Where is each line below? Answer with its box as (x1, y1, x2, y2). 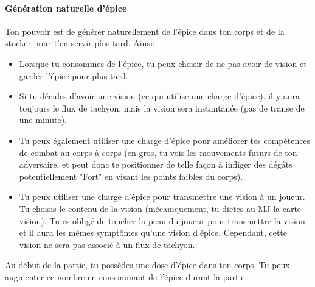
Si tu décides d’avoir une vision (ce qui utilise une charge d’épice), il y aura (19, 90, 300, 102)
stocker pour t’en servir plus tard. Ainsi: (5, 37, 155, 49)
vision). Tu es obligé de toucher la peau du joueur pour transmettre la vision (19, 214, 305, 227)
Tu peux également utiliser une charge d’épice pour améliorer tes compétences (19, 133, 311, 146)
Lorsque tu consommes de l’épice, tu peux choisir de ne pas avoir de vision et (19, 57, 307, 69)
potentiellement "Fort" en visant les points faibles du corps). (19, 169, 243, 182)
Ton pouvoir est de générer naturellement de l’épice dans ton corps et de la (5, 24, 285, 37)
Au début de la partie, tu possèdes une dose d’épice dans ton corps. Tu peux (5, 258, 290, 271)
